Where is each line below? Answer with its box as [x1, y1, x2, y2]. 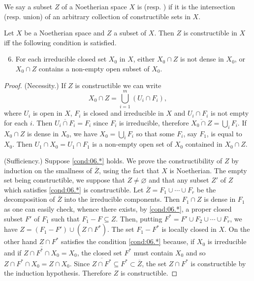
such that [51, 213, 80, 223]
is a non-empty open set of [92, 139, 173, 149]
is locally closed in [161, 224, 217, 234]
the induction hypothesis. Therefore [4, 268, 112, 278]
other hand [4, 236, 37, 247]
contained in [185, 139, 222, 149]
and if [4, 247, 22, 257]
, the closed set [77, 247, 122, 257]
